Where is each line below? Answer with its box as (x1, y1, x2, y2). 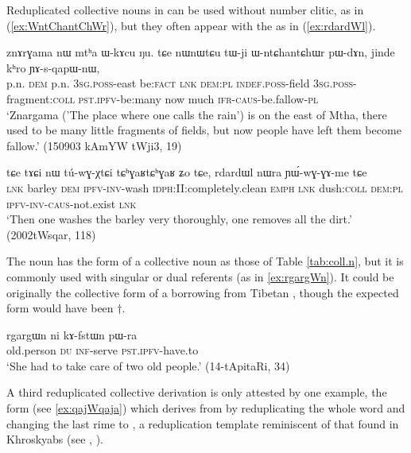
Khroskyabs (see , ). (6, 431, 103, 447)
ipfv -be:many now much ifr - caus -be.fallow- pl (97, 90, 319, 106)
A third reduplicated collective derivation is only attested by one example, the (6, 384, 387, 401)
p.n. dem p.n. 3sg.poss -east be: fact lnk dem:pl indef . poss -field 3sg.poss (6, 75, 354, 91)
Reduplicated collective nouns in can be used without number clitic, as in (6, 2, 364, 17)
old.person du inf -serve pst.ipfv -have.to (6, 342, 199, 358)
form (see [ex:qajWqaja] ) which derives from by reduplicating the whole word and (6, 400, 405, 416)
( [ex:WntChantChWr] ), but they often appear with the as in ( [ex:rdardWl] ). (6, 17, 376, 33)
